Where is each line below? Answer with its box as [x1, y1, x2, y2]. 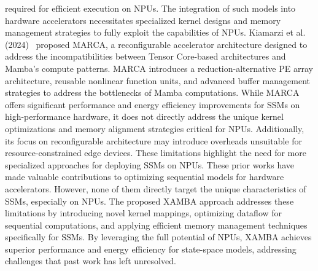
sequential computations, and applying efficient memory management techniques [5, 218, 308, 231]
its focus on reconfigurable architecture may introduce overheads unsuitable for [5, 134, 302, 147]
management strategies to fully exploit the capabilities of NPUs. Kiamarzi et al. [5, 26, 306, 39]
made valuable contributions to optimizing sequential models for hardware [5, 170, 284, 183]
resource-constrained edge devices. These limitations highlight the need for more [5, 146, 306, 159]
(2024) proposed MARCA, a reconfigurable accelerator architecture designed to [5, 37, 308, 50]
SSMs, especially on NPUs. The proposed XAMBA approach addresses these [5, 194, 294, 207]
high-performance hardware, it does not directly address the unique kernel [5, 110, 284, 123]
